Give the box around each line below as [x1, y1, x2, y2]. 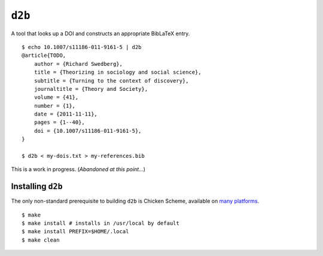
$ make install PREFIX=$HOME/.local [22, 228, 129, 235]
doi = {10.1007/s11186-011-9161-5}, [33, 127, 142, 134]
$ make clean [22, 236, 60, 243]
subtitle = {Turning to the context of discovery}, [33, 77, 189, 84]
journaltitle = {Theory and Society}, [33, 86, 148, 92]
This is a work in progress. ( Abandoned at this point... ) [11, 166, 146, 173]
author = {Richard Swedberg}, [33, 60, 123, 67]
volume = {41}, [33, 94, 79, 101]
